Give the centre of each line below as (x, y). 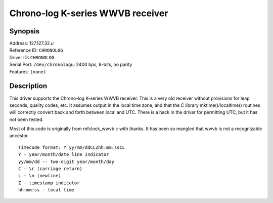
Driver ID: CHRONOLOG (32, 57)
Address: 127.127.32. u (32, 44)
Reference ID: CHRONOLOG (36, 50)
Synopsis (25, 31)
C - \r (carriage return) (51, 169)
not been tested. (27, 119)
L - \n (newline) (40, 176)
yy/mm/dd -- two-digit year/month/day (66, 161)
